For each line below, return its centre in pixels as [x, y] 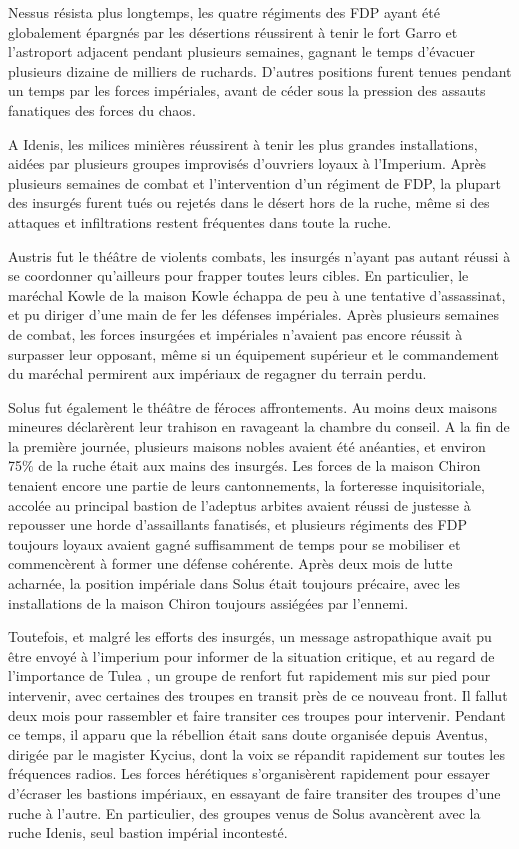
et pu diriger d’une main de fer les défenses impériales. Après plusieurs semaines [253, 314]
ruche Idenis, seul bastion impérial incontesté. [148, 832]
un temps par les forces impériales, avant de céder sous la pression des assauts [247, 90]
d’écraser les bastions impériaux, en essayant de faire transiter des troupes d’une [254, 792]
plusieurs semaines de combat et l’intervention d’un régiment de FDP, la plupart [255, 182]
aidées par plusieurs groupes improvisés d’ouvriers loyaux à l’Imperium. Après [247, 163]
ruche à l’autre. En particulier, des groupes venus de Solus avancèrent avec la [244, 812]
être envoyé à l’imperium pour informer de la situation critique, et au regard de [251, 655]
